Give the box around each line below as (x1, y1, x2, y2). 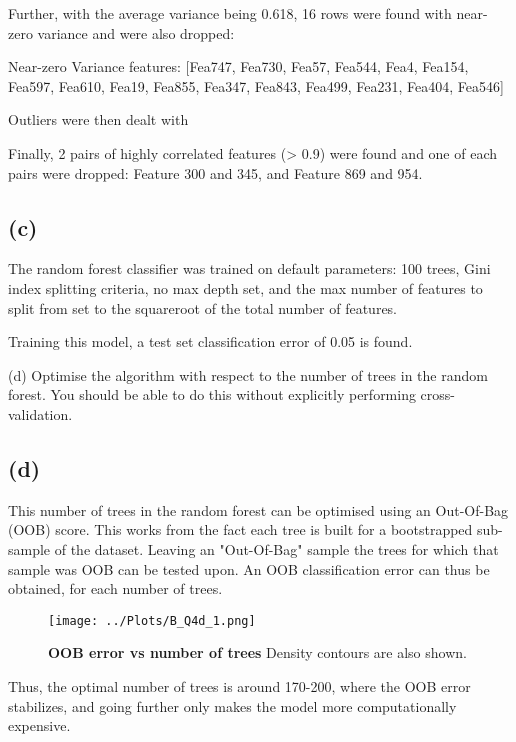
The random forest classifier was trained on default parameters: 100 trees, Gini (8, 258, 491, 279)
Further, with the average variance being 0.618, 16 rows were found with (8, 3, 452, 23)
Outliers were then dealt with (8, 109, 189, 130)
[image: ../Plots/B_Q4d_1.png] (48, 613, 256, 628)
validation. (8, 403, 73, 424)
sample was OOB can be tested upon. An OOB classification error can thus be (8, 558, 490, 579)
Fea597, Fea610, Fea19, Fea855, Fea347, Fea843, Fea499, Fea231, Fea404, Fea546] (8, 75, 504, 96)
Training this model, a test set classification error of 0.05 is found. (8, 331, 413, 352)
